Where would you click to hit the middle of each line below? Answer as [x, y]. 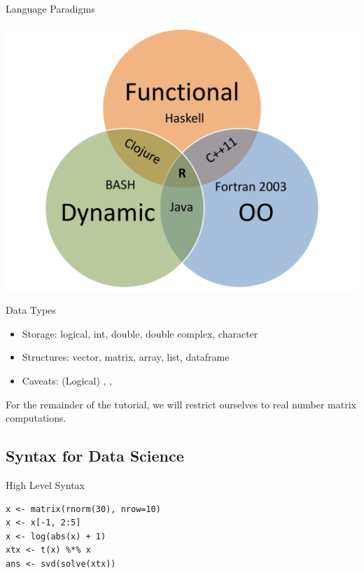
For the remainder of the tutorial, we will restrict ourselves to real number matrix [181, 404]
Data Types [31, 310]
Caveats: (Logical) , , [67, 380]
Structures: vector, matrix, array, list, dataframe [126, 357]
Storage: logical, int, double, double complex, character [140, 333]
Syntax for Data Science [95, 456]
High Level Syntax [45, 484]
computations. [36, 418]
